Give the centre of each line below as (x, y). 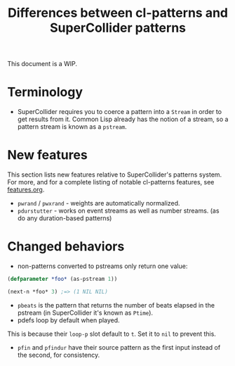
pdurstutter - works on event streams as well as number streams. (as (118, 211)
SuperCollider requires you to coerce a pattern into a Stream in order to (120, 112)
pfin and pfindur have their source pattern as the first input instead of (119, 347)
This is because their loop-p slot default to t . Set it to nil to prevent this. (112, 334)
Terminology (45, 92)
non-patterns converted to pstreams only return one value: (102, 266)
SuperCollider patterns (118, 28)
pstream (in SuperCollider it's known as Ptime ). (85, 313)
